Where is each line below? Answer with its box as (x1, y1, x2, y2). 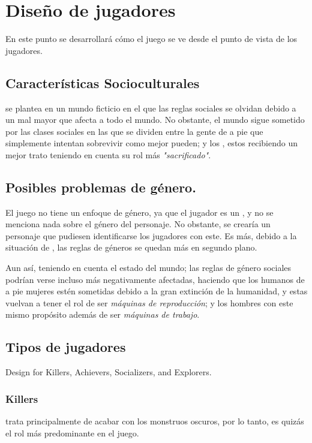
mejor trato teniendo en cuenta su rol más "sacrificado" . (5, 148, 211, 161)
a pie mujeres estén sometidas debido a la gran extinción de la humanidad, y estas (5, 285, 308, 297)
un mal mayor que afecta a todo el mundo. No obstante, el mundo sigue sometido (5, 113, 305, 126)
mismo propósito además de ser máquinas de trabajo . (5, 308, 200, 321)
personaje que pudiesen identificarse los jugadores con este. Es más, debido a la (5, 229, 297, 242)
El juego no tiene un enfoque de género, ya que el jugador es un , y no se (5, 206, 274, 218)
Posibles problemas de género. (5, 177, 196, 196)
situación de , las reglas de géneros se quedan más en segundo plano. (5, 241, 257, 254)
